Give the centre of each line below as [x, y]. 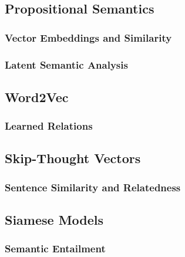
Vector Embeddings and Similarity [88, 37]
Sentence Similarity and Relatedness [93, 187]
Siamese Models [54, 220]
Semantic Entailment [55, 248]
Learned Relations [49, 126]
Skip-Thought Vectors [73, 158]
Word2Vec [37, 97]
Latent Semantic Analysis [66, 64]
